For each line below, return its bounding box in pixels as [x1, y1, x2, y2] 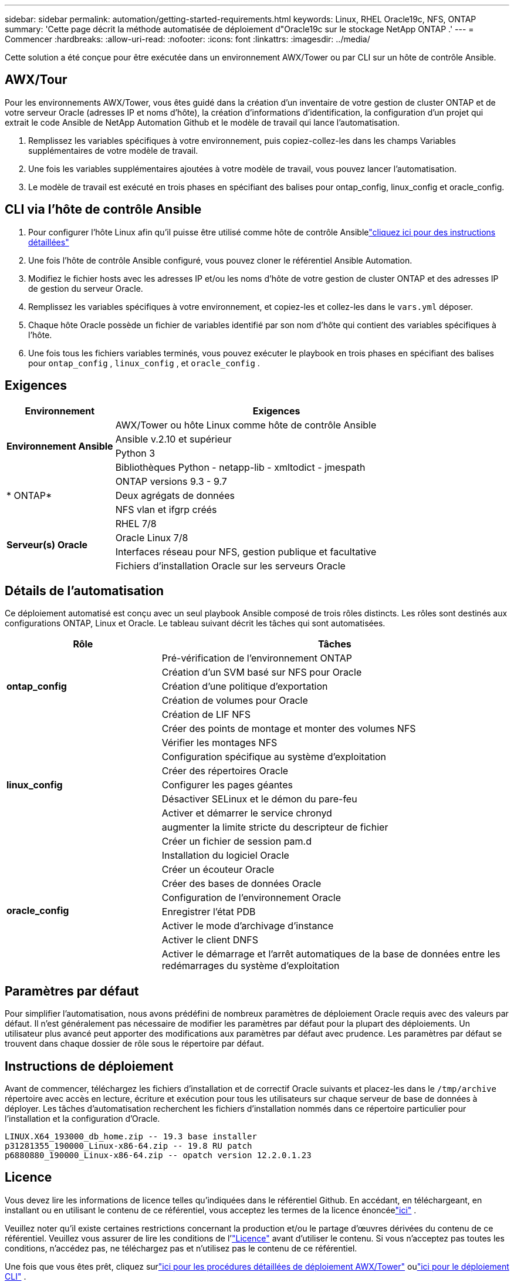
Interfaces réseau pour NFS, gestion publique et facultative [115, 545, 377, 558]
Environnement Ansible [6, 440, 113, 452]
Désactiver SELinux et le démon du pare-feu [161, 793, 357, 805]
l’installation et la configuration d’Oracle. [5, 1114, 160, 1124]
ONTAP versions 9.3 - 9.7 [115, 475, 227, 487]
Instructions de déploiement [5, 1058, 174, 1074]
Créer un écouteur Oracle [161, 863, 275, 876]
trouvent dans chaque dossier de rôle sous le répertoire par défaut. [5, 1038, 264, 1049]
